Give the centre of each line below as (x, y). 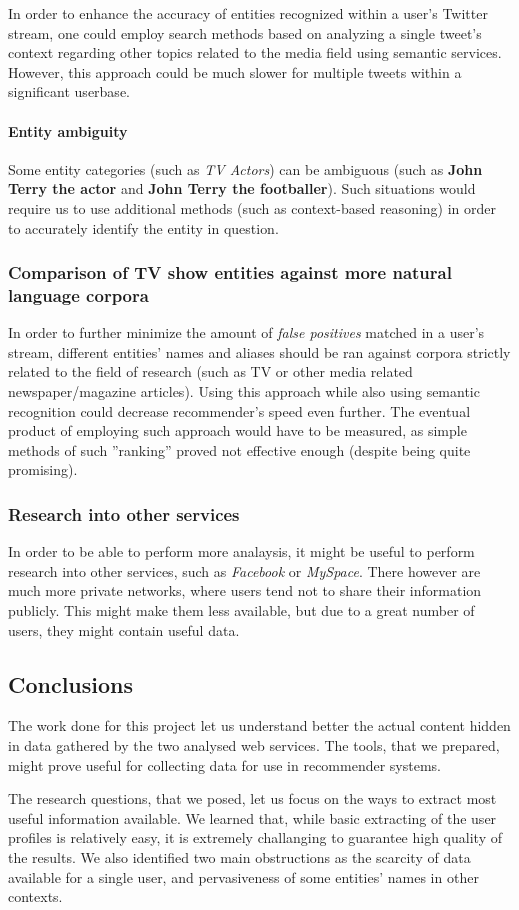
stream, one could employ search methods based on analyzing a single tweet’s (245, 32)
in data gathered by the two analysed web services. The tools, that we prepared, (254, 745)
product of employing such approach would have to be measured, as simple (237, 430)
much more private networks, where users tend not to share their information (245, 590)
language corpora (78, 294)
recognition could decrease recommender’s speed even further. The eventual (239, 410)
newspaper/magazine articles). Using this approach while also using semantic (244, 391)
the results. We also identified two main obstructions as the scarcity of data (239, 856)
